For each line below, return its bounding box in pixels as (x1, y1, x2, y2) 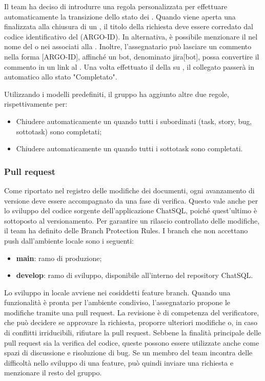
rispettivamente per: (4, 98, 68, 109)
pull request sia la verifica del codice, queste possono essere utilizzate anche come (4, 337, 259, 348)
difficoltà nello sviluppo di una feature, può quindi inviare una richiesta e (4, 357, 234, 368)
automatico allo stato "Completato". (4, 71, 117, 82)
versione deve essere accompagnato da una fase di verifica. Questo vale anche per (4, 195, 258, 206)
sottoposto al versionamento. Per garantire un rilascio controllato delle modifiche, (4, 215, 260, 226)
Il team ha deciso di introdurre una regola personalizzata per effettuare (4, 1, 228, 11)
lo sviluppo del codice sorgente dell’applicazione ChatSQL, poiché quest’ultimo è (4, 205, 257, 216)
